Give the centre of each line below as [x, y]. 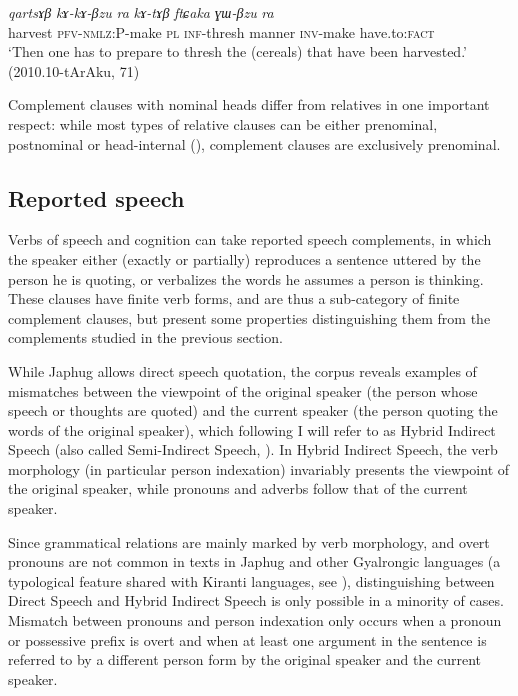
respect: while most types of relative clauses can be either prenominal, [223, 123]
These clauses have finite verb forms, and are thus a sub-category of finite [234, 298]
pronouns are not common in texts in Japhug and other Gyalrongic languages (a [254, 561]
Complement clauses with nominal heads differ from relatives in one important [249, 104]
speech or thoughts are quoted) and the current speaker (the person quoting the [253, 410]
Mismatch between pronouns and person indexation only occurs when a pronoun [255, 620]
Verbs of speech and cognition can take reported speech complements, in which [250, 239]
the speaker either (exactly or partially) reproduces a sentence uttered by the [244, 258]
